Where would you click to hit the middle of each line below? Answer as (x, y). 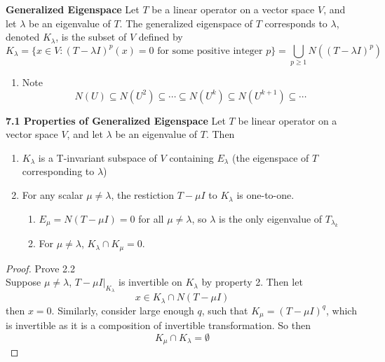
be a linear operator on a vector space (233, 9)
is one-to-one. (265, 195)
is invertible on (150, 282)
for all (151, 218)
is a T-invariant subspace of (97, 157)
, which (342, 310)
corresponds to (296, 23)
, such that (225, 310)
